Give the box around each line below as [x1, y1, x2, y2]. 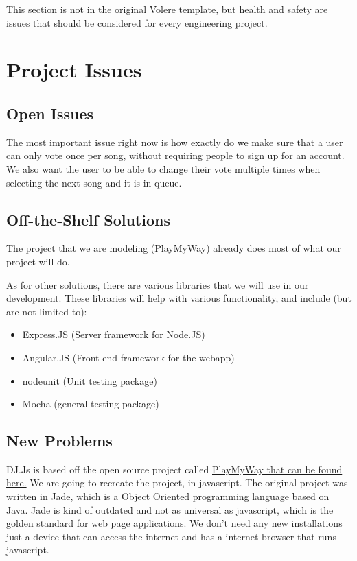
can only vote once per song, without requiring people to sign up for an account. [6, 148, 345, 163]
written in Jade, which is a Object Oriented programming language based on [6, 489, 330, 503]
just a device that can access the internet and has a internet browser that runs [6, 529, 336, 543]
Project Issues [6, 56, 142, 84]
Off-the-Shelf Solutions [6, 208, 170, 230]
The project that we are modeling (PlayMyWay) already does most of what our [6, 241, 341, 255]
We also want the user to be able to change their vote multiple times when [6, 161, 321, 176]
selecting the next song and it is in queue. [6, 175, 182, 189]
